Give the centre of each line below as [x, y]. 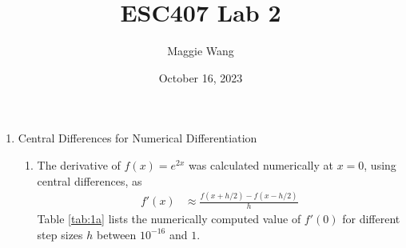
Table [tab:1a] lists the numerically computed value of [169, 219]
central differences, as [90, 180]
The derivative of [79, 164]
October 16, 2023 [201, 77]
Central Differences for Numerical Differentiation [137, 138]
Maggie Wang [201, 51]
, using [380, 164]
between [116, 234]
